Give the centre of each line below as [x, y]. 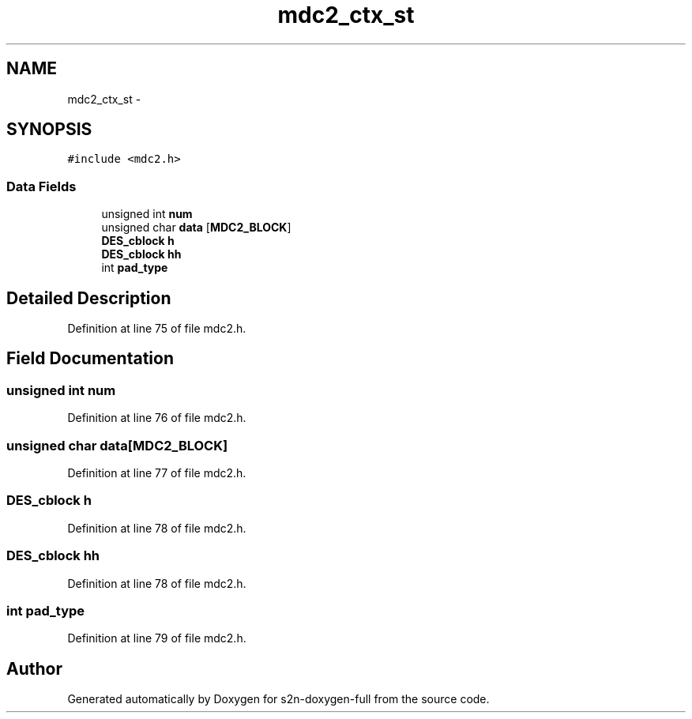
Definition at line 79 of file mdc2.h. [157, 638]
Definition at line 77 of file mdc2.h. [157, 473]
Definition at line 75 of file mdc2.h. [157, 329]
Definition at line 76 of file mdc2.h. [157, 418]
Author [34, 668]
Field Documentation [90, 359]
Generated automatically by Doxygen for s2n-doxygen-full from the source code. [278, 699]
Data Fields [41, 186]
